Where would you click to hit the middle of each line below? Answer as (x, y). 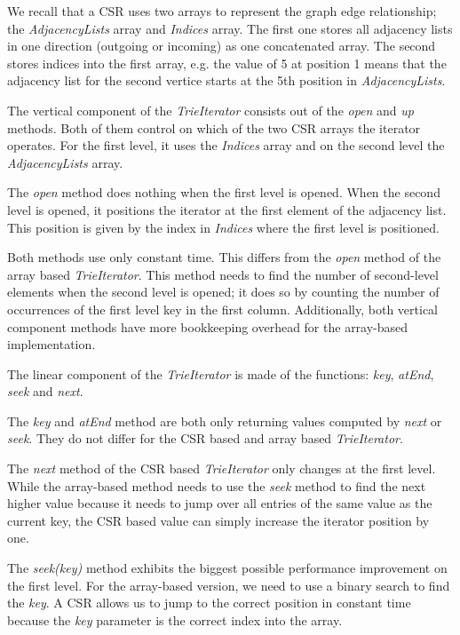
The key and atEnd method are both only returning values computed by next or (225, 421)
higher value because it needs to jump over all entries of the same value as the (220, 503)
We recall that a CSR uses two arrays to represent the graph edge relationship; (222, 11)
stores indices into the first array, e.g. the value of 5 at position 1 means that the (227, 63)
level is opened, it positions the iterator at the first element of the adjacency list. (227, 209)
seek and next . (45, 391)
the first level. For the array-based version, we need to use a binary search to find (229, 585)
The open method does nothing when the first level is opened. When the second (224, 192)
